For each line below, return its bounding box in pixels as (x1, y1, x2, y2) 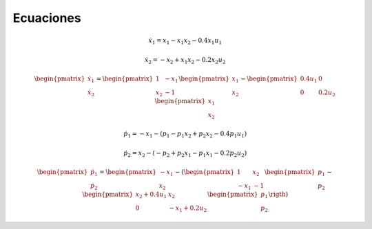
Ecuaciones (12, 10, 82, 25)
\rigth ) (268, 190, 289, 198)
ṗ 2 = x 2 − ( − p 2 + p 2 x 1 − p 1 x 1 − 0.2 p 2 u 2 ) (123, 149, 247, 158)
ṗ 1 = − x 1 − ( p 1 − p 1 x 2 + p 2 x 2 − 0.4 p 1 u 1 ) (123, 130, 247, 140)
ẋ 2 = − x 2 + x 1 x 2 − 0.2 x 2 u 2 (145, 56, 226, 65)
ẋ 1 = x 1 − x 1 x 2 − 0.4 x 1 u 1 (148, 36, 223, 46)
